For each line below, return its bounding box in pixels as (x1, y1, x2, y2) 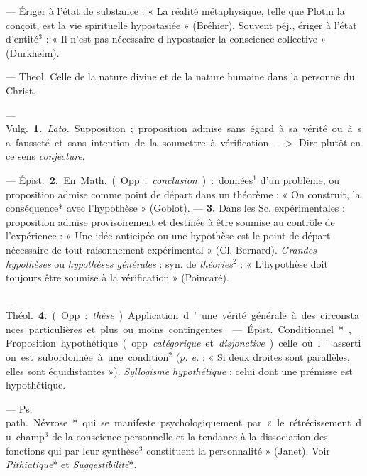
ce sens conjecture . (6, 148, 85, 163)
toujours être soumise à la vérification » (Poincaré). (6, 270, 229, 285)
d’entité (6, 31, 39, 46)
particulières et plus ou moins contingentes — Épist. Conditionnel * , (28, 321, 351, 336)
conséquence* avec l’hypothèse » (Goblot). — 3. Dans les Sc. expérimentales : (6, 200, 345, 215)
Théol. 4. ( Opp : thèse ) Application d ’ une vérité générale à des (6, 308, 316, 323)
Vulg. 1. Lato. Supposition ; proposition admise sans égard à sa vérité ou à (6, 121, 353, 136)
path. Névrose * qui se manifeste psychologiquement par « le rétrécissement (6, 415, 351, 430)
